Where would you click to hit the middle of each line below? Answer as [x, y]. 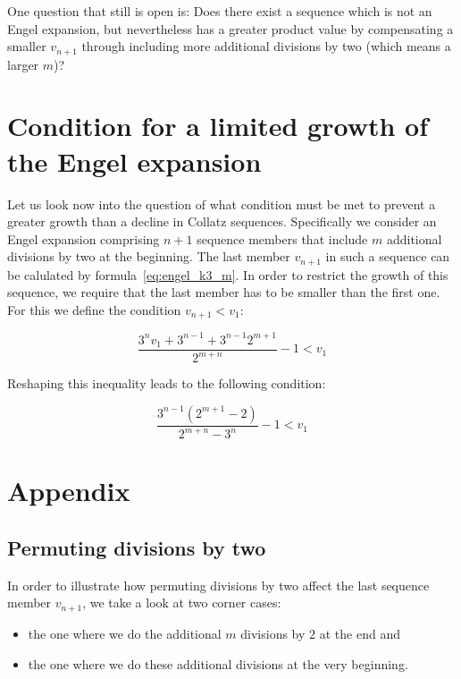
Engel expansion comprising [84, 238]
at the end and [360, 633]
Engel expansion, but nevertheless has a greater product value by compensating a [230, 28]
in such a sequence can [388, 256]
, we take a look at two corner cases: [182, 603]
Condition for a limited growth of [218, 126]
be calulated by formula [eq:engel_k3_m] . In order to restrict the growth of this [228, 274]
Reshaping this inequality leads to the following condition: [167, 383]
